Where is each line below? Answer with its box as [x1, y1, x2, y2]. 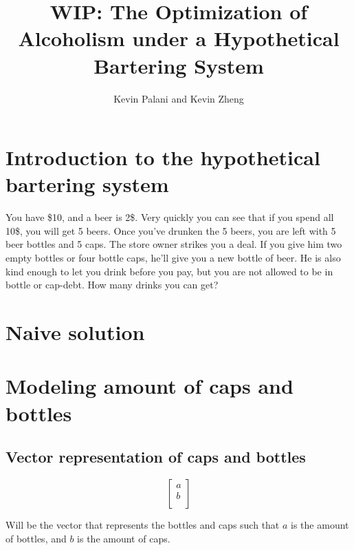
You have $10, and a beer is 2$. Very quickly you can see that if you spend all [5, 210, 334, 224]
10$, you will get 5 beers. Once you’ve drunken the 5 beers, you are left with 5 [5, 223, 336, 237]
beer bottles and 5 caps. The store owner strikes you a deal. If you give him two [5, 237, 342, 251]
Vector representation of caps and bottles [5, 446, 306, 467]
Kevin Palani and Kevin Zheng [113, 91, 244, 105]
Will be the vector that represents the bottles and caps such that [5, 517, 280, 531]
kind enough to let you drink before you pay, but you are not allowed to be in [5, 264, 333, 278]
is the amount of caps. [77, 531, 170, 545]
